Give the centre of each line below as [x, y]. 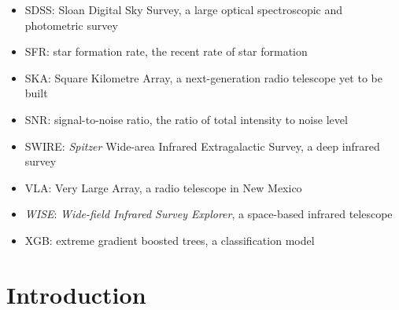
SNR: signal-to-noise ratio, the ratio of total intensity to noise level [186, 119]
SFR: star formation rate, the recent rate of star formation [166, 51]
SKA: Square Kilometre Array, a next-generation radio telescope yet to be [203, 77]
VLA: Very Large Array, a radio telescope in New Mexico [163, 187]
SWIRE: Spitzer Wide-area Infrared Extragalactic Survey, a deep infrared [202, 146]
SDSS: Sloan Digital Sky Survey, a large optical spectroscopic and [184, 9]
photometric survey [71, 25]
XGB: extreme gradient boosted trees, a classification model [170, 240]
